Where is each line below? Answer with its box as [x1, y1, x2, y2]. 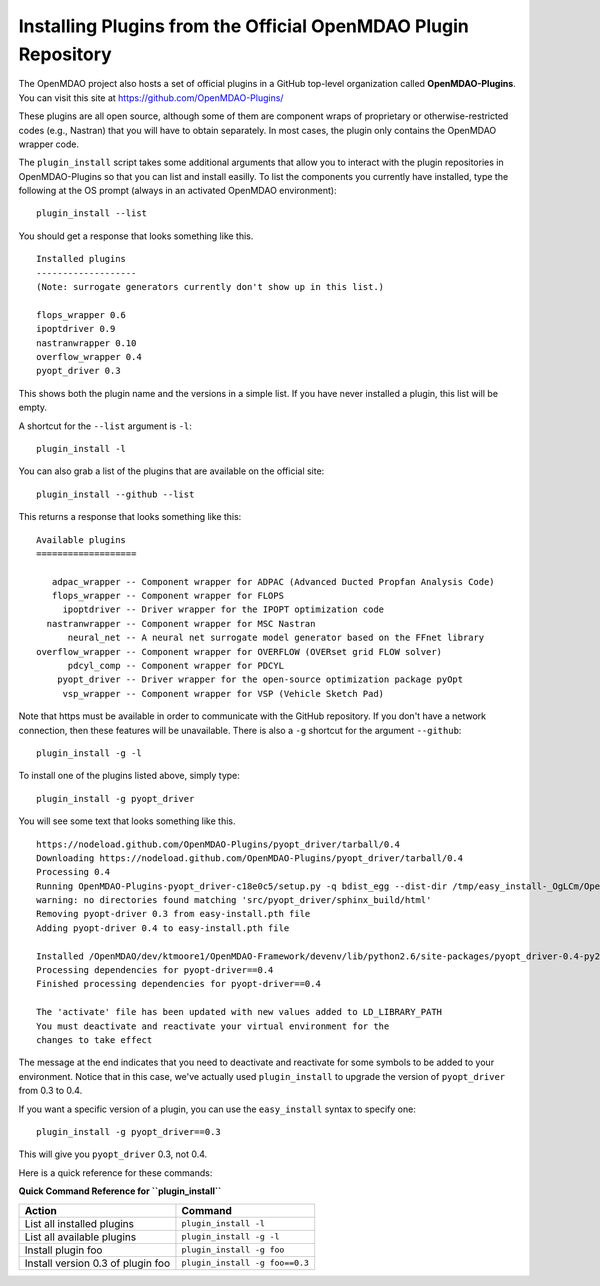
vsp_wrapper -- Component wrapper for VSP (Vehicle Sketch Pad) [62, 688, 385, 699]
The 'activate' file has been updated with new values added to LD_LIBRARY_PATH [36, 1006, 443, 1018]
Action [24, 1203, 57, 1217]
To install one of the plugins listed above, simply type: [18, 770, 240, 782]
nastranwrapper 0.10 [36, 337, 137, 349]
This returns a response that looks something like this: [18, 511, 242, 523]
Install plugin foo [24, 1243, 103, 1257]
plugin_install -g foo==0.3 [181, 1258, 310, 1269]
